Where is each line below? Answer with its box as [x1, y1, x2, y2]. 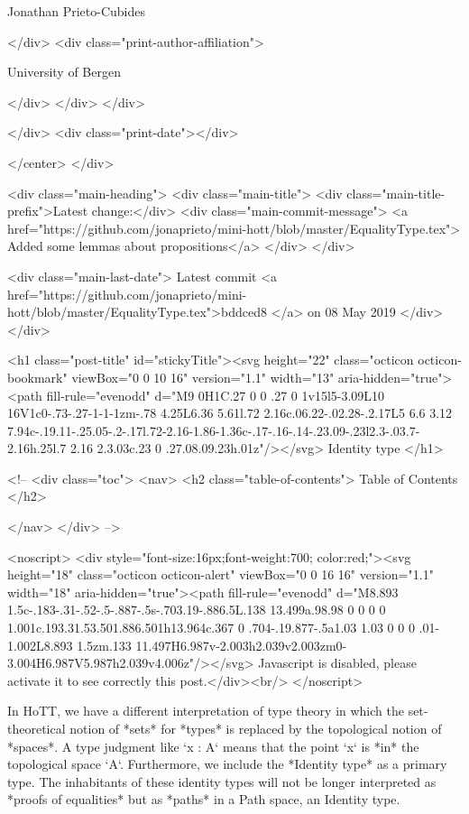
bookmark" [7, 367, 68, 386]
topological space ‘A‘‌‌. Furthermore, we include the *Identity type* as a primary [7, 754, 447, 773]
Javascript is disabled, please [258, 653, 417, 672]
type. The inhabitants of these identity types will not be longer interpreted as [7, 772, 437, 791]
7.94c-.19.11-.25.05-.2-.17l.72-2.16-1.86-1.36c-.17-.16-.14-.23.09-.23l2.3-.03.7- [7, 421, 420, 439]
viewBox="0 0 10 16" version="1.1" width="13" [71, 367, 335, 386]
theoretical [7, 719, 66, 737]
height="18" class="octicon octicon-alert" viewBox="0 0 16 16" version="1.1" [7, 565, 434, 584]
